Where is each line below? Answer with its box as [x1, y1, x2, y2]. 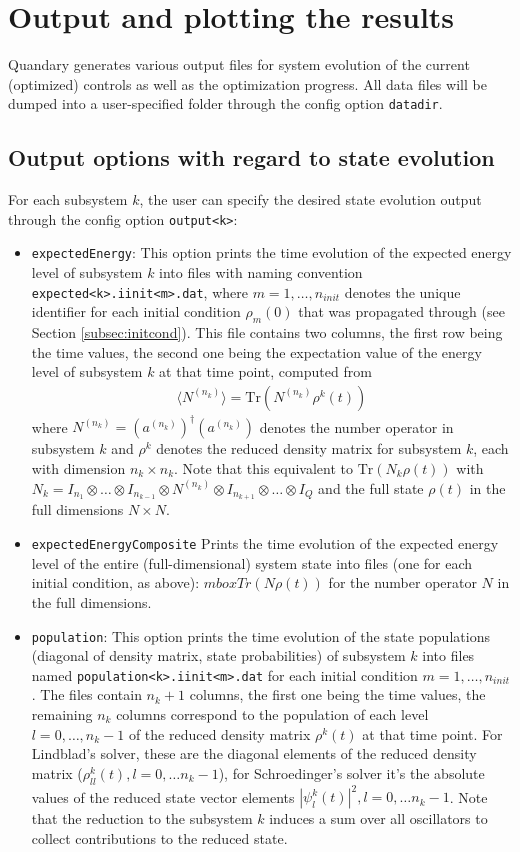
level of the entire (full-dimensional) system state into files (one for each [31, 552, 473, 573]
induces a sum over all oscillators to [269, 808, 488, 829]
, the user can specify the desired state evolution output [139, 189, 482, 210]
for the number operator [328, 572, 477, 593]
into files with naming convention [159, 262, 363, 283]
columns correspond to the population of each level [116, 704, 429, 725]
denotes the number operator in [259, 416, 454, 437]
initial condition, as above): [31, 572, 200, 593]
